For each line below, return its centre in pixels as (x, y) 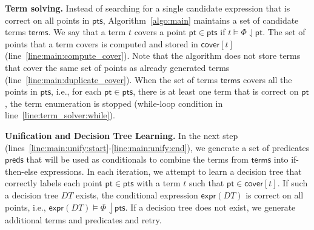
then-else (21, 171)
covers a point (160, 32)
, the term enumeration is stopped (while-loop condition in (114, 103)
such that (206, 183)
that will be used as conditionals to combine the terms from (137, 159)
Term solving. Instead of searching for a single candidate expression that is (148, 8)
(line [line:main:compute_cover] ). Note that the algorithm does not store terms (153, 56)
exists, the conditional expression (137, 194)
